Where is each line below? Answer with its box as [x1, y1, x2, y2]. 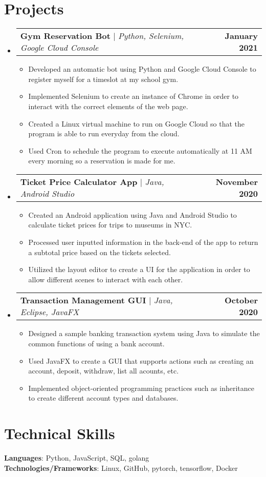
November [215, 175, 258, 188]
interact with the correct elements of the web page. [28, 100, 188, 111]
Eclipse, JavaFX [20, 306, 79, 318]
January [225, 30, 258, 42]
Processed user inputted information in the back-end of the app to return [28, 237, 258, 247]
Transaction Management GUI [20, 294, 146, 306]
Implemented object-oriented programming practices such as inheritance [28, 382, 254, 393]
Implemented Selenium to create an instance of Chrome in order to [28, 91, 239, 101]
